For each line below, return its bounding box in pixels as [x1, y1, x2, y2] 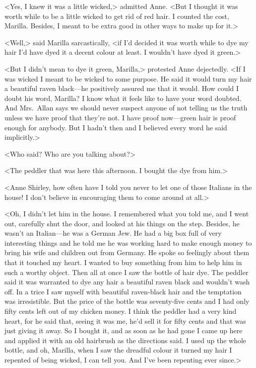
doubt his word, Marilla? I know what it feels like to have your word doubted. [4, 92, 242, 103]
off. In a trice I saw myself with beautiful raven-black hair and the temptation [4, 286, 242, 296]
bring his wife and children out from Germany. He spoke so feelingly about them [4, 247, 250, 258]
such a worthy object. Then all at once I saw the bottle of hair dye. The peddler [4, 267, 249, 277]
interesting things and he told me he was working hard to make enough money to [4, 237, 252, 248]
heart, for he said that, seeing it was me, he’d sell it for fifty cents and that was [4, 315, 246, 326]
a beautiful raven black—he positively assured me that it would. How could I [4, 83, 239, 93]
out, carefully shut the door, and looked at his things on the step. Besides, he [4, 218, 240, 228]
